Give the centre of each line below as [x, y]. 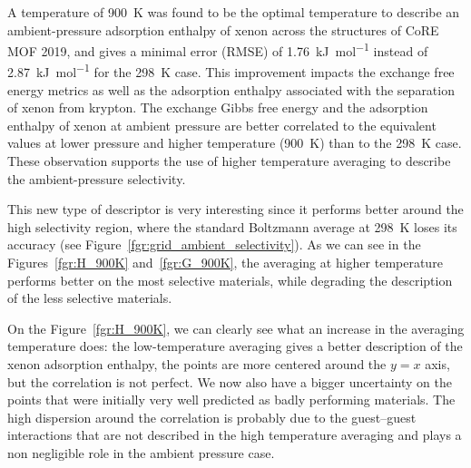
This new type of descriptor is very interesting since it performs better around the [235, 209]
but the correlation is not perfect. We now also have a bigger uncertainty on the [230, 381]
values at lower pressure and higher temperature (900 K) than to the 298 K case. [235, 143]
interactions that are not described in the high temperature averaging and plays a [235, 435]
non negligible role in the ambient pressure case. [141, 452]
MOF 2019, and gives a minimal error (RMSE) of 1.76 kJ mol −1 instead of [218, 49]
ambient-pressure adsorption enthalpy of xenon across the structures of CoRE [223, 29]
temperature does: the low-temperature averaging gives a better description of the [235, 346]
